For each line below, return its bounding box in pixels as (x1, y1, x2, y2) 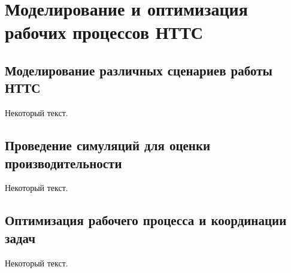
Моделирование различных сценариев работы (5, 60, 272, 79)
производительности (5, 153, 122, 172)
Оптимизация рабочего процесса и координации (5, 211, 287, 229)
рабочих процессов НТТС (5, 20, 204, 44)
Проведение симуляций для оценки (5, 136, 211, 154)
